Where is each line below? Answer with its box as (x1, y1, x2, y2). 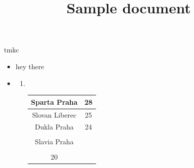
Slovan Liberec (32, 109, 77, 120)
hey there (15, 61, 45, 71)
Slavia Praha (35, 136, 74, 147)
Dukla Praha (35, 122, 74, 132)
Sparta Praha (31, 96, 78, 107)
